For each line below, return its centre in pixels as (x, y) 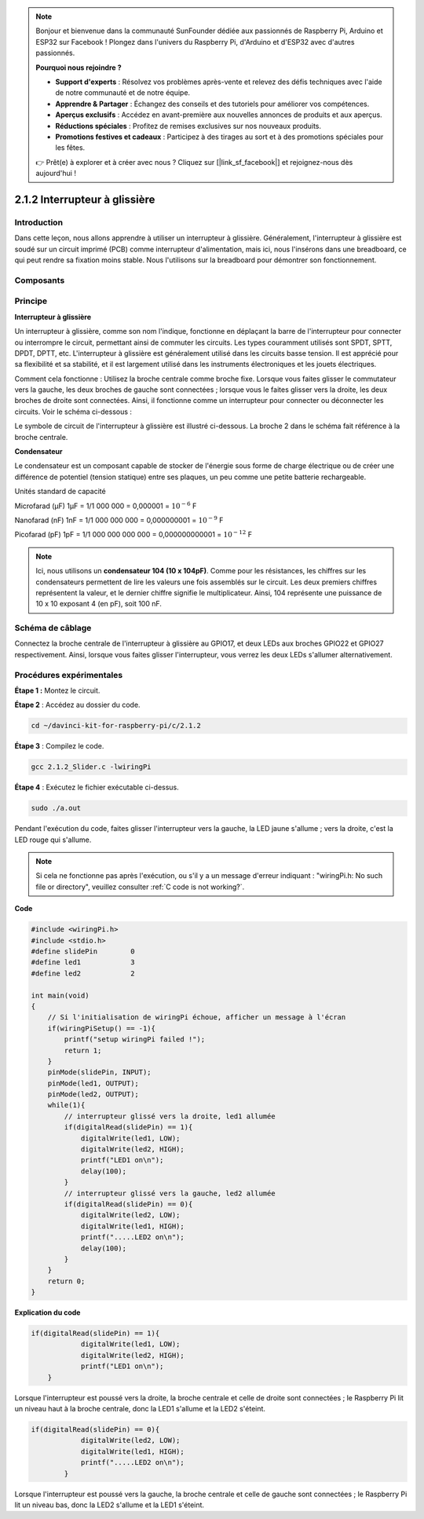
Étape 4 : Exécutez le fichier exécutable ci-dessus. (97, 787)
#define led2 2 (83, 973)
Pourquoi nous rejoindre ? (79, 68)
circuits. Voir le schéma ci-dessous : (73, 412)
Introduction (38, 222)
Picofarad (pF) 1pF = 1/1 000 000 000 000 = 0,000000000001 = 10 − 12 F (133, 534)
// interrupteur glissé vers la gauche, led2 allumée (170, 1193)
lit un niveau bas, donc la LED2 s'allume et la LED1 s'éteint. (109, 1505)
